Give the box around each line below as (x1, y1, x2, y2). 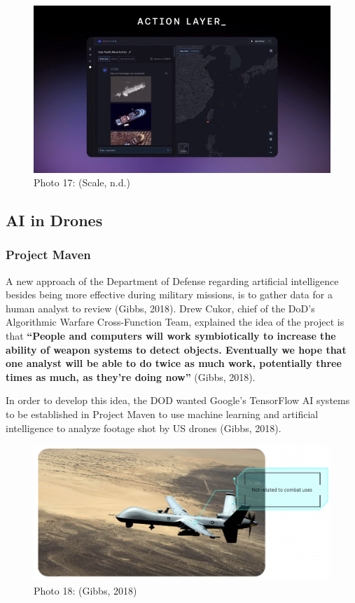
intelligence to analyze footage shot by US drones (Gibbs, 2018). (6, 420, 281, 435)
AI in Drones (6, 209, 103, 231)
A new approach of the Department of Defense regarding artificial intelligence (6, 273, 339, 288)
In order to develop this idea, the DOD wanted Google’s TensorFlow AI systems (6, 393, 350, 408)
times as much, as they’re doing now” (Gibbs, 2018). (6, 369, 256, 384)
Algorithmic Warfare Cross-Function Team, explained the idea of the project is (6, 314, 344, 329)
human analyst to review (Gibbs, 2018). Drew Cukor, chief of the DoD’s (6, 300, 315, 315)
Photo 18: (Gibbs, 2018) (34, 583, 137, 597)
